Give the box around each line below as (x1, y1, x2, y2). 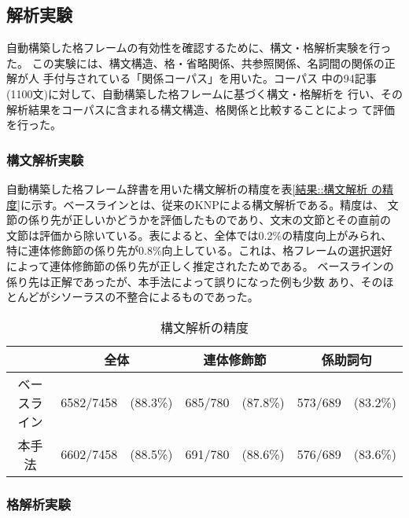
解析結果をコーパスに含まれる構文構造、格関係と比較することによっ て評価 (6, 101, 396, 117)
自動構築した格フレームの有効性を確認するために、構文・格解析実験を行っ (6, 39, 392, 56)
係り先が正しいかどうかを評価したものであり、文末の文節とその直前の (28, 211, 391, 228)
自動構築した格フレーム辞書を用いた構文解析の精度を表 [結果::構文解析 (6, 180, 368, 197)
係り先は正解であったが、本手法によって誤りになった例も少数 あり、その (6, 273, 383, 289)
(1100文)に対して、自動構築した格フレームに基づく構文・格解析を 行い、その (6, 85, 403, 101)
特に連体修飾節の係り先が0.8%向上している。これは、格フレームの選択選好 (6, 242, 392, 259)
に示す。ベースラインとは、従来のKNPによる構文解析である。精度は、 (20, 196, 385, 212)
